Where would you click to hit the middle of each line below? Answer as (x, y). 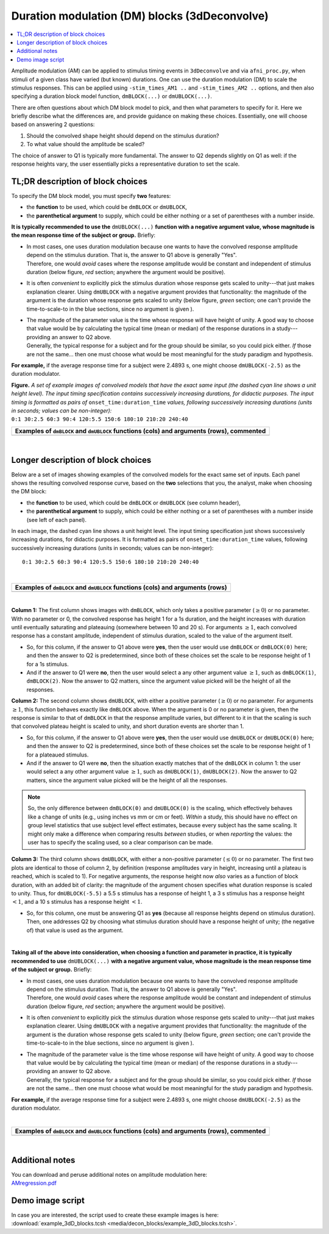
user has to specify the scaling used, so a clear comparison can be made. (120, 842)
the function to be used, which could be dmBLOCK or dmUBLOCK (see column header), (133, 502)
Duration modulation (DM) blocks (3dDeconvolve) (140, 16)
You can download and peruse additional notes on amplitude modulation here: (109, 1174)
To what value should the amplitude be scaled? (86, 144)
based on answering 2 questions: (53, 124)
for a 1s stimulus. (48, 664)
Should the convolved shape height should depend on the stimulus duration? (123, 136)
